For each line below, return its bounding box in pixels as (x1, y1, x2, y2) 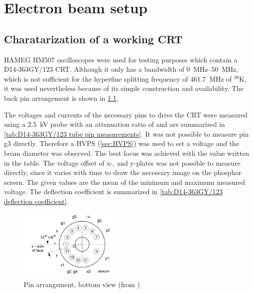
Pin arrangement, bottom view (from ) (24, 279, 140, 290)
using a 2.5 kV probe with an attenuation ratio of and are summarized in (4, 119, 225, 129)
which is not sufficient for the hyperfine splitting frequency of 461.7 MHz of (4, 73, 232, 84)
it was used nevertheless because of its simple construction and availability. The (4, 83, 244, 93)
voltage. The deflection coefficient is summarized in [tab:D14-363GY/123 (4, 186, 223, 197)
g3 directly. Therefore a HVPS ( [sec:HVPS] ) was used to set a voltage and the (4, 138, 239, 148)
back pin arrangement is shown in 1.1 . (4, 92, 118, 103)
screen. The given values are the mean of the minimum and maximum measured (4, 176, 245, 187)
